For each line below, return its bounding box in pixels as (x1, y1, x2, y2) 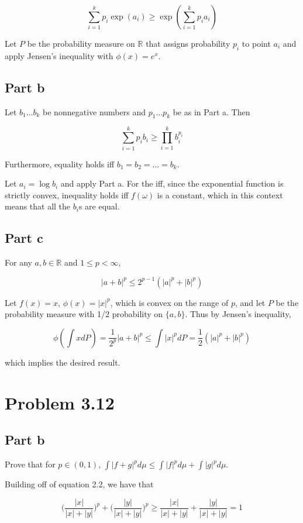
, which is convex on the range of (110, 296, 229, 308)
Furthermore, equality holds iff (5, 157, 115, 170)
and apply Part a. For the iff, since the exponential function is (60, 177, 284, 190)
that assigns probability (146, 37, 230, 49)
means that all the (5, 200, 71, 212)
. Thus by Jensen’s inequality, (185, 308, 291, 320)
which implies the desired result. (5, 356, 120, 368)
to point (242, 37, 271, 49)
